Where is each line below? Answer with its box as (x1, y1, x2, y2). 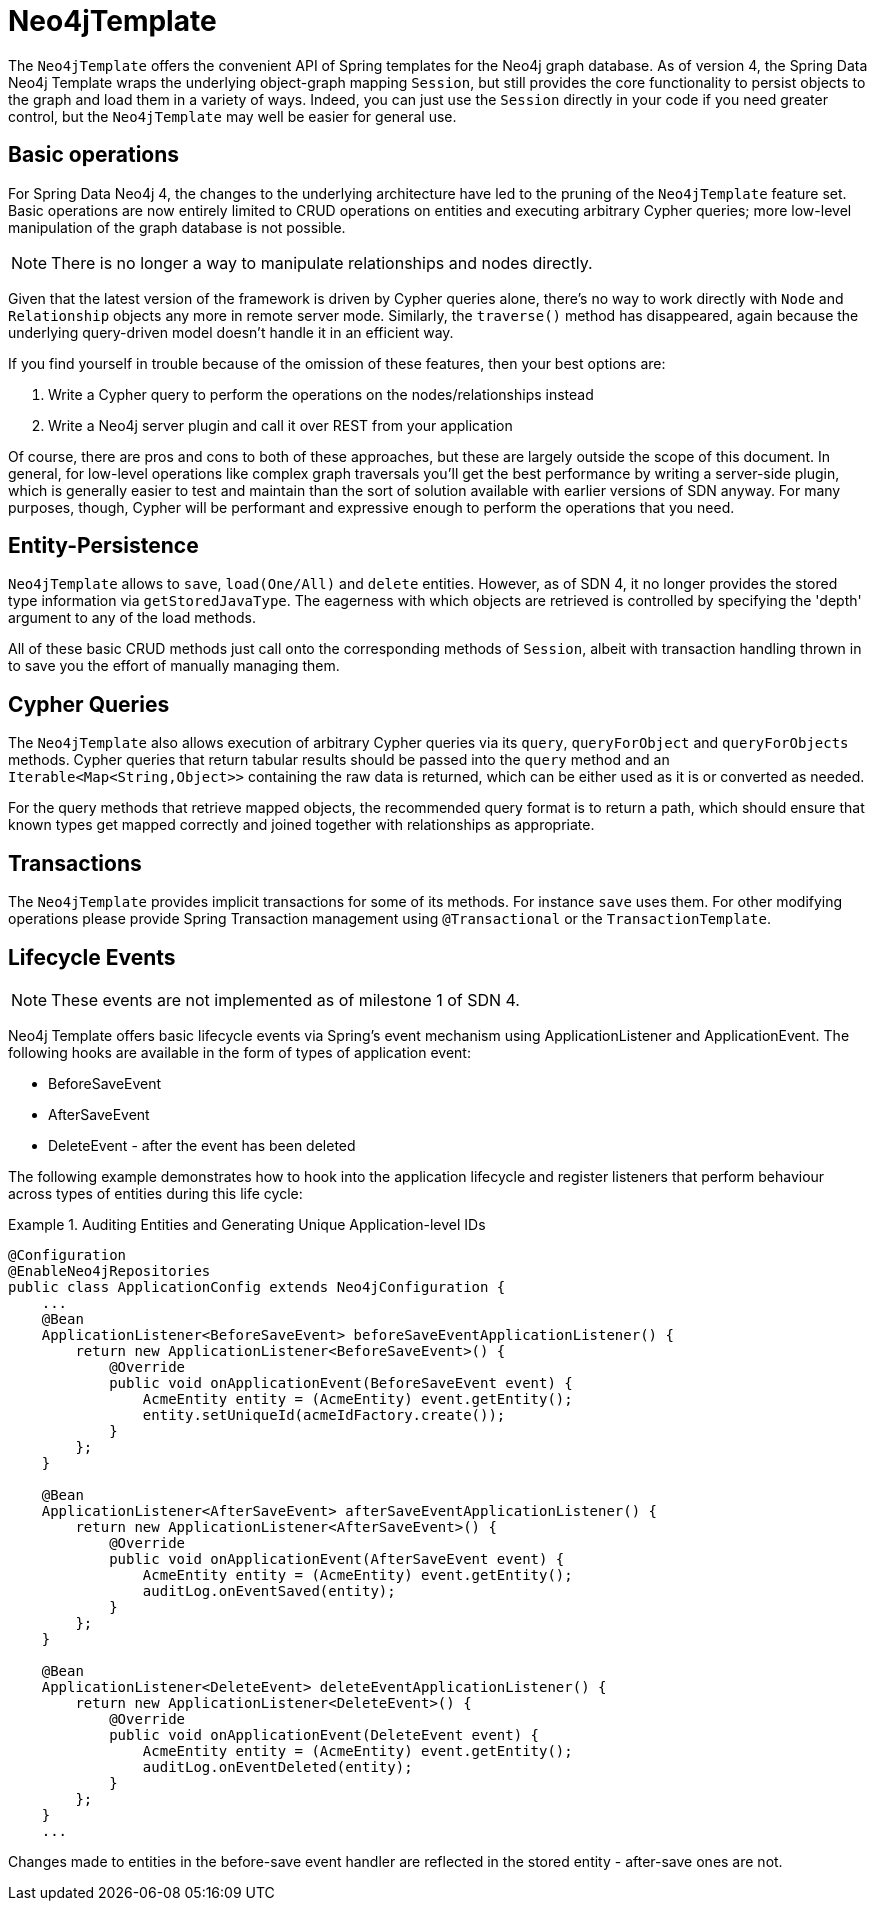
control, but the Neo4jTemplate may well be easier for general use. (8, 107, 457, 125)
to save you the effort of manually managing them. (8, 657, 340, 675)
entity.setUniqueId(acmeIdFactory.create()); (142, 1406, 506, 1423)
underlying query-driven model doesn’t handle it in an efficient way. (8, 323, 454, 341)
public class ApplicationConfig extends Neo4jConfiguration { (8, 1278, 506, 1295)
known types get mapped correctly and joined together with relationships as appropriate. (8, 816, 595, 834)
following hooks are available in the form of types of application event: (8, 1043, 471, 1061)
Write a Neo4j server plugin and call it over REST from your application (48, 416, 513, 434)
